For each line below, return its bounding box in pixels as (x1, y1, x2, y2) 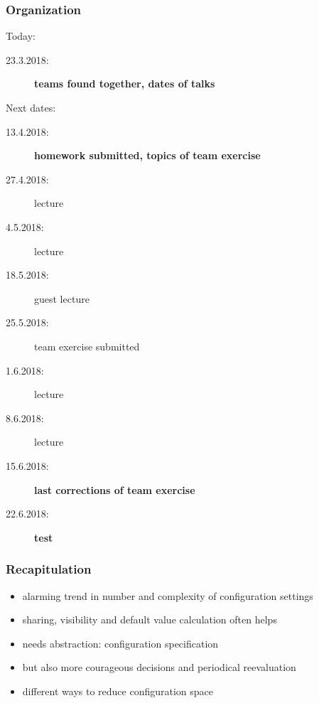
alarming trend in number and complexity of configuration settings (22, 588, 313, 603)
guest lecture (34, 291, 90, 306)
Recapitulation (6, 560, 92, 578)
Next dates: (6, 100, 56, 114)
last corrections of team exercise (34, 482, 195, 497)
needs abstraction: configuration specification (22, 635, 219, 650)
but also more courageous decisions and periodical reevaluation (22, 660, 296, 675)
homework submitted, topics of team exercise (34, 148, 261, 163)
